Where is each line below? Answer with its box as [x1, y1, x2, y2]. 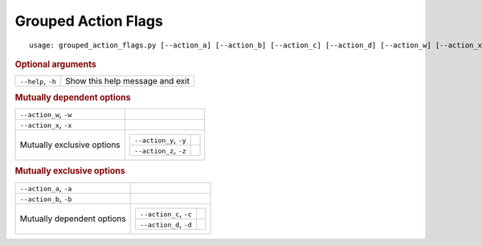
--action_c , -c [139, 207, 192, 219]
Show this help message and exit [64, 76, 190, 87]
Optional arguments [14, 59, 96, 70]
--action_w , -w [19, 109, 72, 120]
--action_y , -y [133, 133, 186, 145]
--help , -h [19, 76, 56, 87]
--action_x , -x [19, 119, 72, 130]
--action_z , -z [133, 145, 186, 156]
